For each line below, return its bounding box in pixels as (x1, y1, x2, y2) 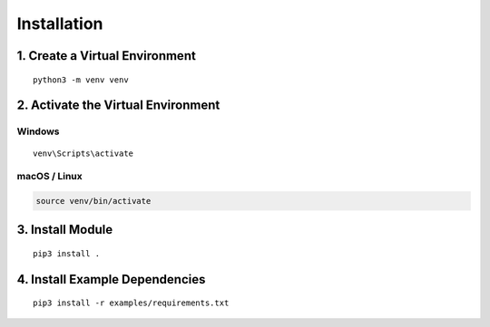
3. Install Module (16, 222, 113, 237)
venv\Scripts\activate (33, 148, 134, 159)
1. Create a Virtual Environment (16, 48, 197, 63)
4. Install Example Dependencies (16, 272, 206, 287)
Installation (16, 14, 103, 34)
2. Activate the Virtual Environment (16, 98, 220, 113)
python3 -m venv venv (33, 74, 129, 85)
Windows (16, 125, 60, 138)
